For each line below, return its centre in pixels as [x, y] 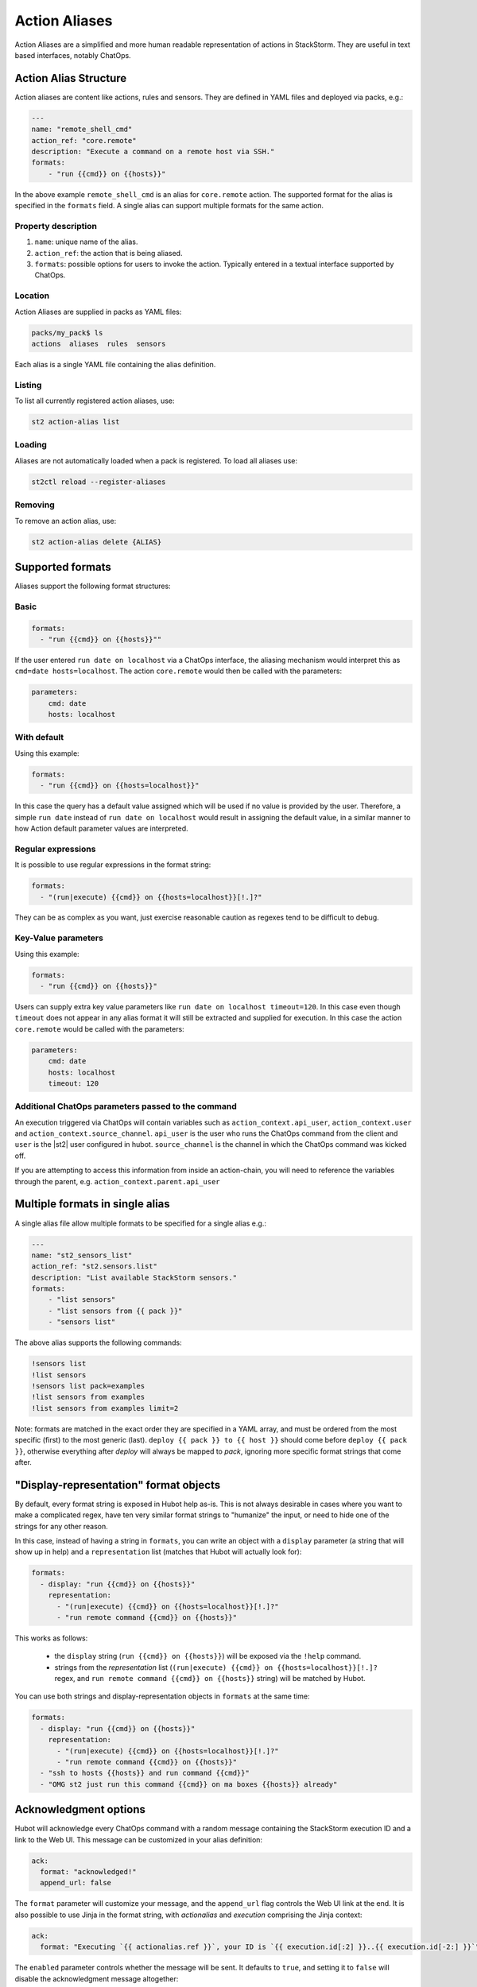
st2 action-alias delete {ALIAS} [97, 542]
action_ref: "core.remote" [84, 140]
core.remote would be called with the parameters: [99, 1028]
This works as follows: [51, 1638]
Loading [31, 445]
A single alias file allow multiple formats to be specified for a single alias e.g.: [140, 1223]
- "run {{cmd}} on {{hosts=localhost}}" [120, 786]
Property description [56, 226]
